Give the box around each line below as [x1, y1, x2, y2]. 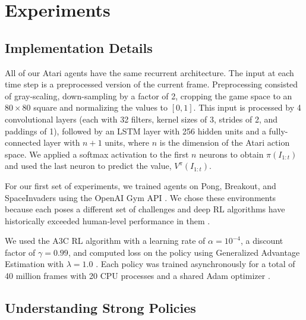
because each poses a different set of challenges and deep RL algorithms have [5, 203, 285, 215]
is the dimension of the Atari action [159, 136, 290, 149]
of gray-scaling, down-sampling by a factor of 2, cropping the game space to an [5, 89, 292, 102]
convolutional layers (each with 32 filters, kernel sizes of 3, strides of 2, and [5, 112, 278, 125]
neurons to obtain [199, 148, 264, 160]
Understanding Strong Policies [5, 299, 196, 317]
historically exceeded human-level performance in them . [5, 214, 210, 227]
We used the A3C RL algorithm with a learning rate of [5, 234, 206, 247]
